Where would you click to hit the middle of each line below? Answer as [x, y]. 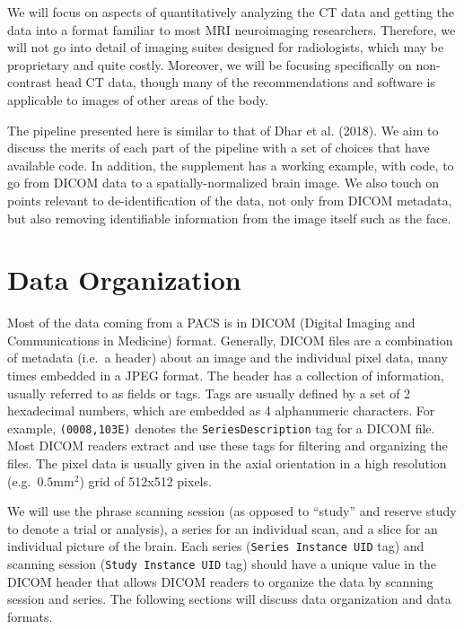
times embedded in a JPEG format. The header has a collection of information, [226, 376]
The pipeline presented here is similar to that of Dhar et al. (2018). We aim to [223, 130]
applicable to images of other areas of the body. [138, 99]
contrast [30, 82]
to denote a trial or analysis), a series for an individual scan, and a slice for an [223, 528]
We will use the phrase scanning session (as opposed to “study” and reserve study [232, 511]
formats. [30, 616]
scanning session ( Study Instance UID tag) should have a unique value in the [222, 564]
